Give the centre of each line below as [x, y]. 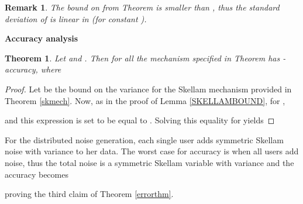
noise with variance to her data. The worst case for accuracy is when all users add [152, 151]
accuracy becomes [37, 174]
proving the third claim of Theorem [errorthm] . [89, 194]
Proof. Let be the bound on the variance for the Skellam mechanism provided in [148, 89]
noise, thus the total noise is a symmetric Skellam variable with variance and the [149, 162]
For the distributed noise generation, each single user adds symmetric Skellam [144, 139]
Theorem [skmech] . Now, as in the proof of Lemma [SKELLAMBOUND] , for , [145, 100]
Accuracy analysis [42, 38]
